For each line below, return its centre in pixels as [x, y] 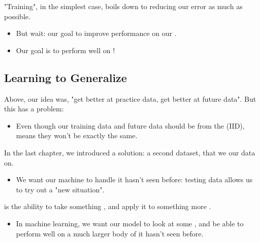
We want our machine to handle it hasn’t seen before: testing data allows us [134, 179]
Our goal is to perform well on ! [66, 50]
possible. [17, 16]
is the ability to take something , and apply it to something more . [108, 206]
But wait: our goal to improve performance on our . [96, 33]
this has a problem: [34, 109]
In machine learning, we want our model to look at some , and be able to [130, 223]
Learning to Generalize [66, 77]
